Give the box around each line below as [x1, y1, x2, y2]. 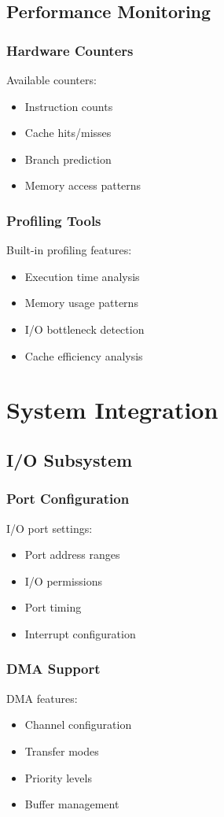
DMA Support [6, 659, 101, 678]
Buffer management [24, 796, 119, 812]
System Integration [6, 394, 218, 426]
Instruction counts [24, 98, 113, 114]
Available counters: [6, 72, 97, 87]
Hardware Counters [6, 40, 134, 60]
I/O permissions [24, 572, 103, 589]
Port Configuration [6, 489, 130, 508]
